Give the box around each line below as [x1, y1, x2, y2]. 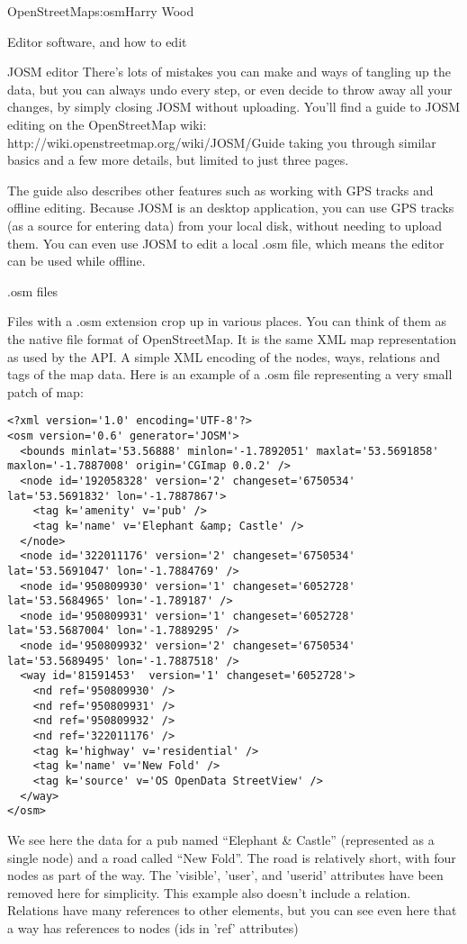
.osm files [7, 281, 58, 300]
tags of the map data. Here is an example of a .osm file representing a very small [7, 365, 453, 384]
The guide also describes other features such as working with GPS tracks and [7, 180, 434, 199]
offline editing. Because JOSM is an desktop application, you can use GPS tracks [7, 198, 454, 217]
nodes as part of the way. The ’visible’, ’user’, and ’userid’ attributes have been [7, 866, 444, 885]
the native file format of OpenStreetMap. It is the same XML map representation [7, 329, 457, 348]
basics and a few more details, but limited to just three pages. [7, 150, 349, 169]
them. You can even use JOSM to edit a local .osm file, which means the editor [7, 233, 445, 252]
